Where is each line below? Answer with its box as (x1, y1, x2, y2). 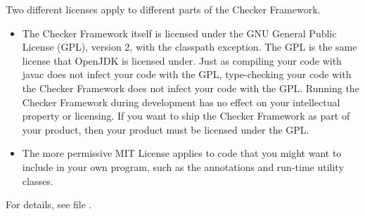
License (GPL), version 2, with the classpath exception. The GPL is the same (22, 39, 357, 54)
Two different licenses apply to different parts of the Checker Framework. (6, 2, 321, 16)
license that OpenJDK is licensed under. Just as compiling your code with (22, 53, 342, 68)
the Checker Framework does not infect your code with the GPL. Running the (22, 80, 359, 95)
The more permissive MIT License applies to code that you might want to (22, 146, 342, 160)
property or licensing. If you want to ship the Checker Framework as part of (22, 108, 350, 123)
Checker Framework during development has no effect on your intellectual (22, 94, 340, 109)
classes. (22, 173, 53, 188)
